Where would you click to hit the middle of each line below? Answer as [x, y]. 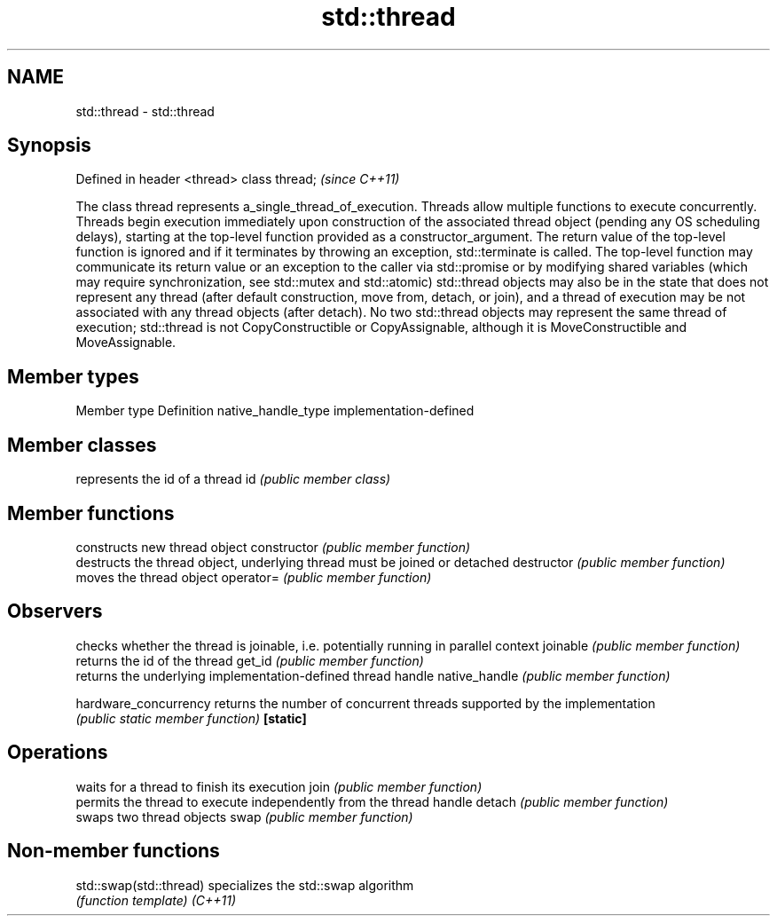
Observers [55, 611]
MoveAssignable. [126, 343]
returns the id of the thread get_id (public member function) [250, 660]
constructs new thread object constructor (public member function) [273, 547]
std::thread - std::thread [145, 111]
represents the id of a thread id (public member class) [233, 479]
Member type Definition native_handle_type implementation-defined [275, 411]
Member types [73, 376]
